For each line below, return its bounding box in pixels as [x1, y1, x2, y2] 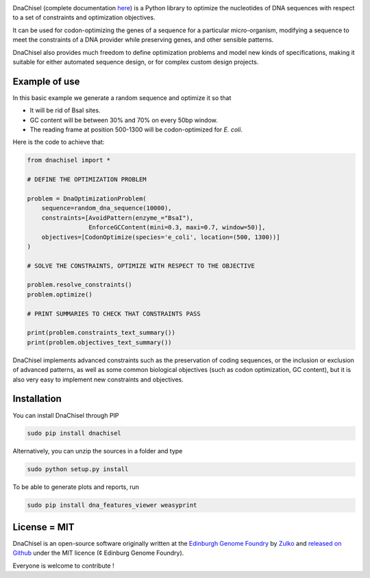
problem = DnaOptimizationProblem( [27, 194, 147, 202]
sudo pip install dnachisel [27, 429, 121, 438]
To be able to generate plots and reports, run [12, 483, 140, 491]
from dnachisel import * [27, 156, 111, 164]
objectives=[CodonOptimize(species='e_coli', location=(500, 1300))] [41, 233, 280, 241]
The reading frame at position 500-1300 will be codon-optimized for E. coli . [29, 125, 243, 134]
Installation [12, 393, 62, 405]
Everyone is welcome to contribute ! [12, 562, 114, 570]
